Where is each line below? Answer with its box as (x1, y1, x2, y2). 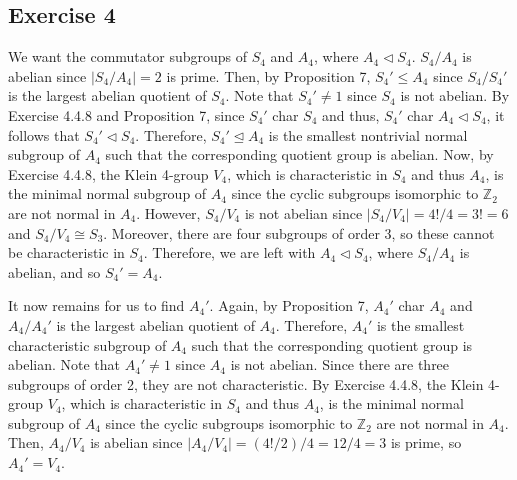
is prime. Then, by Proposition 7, (166, 65, 371, 86)
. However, (136, 202, 201, 223)
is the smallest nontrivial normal (268, 124, 468, 145)
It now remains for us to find (8, 295, 185, 316)
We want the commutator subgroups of (8, 46, 248, 67)
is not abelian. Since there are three (230, 354, 450, 375)
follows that (8, 124, 80, 145)
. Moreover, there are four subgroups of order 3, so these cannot (103, 222, 495, 243)
